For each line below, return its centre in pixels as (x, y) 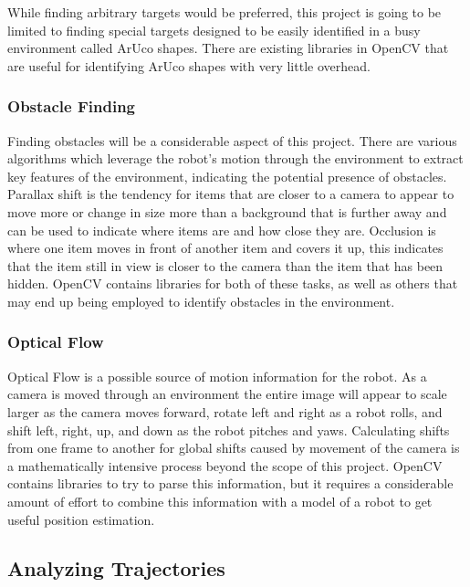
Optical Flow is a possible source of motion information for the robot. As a (217, 376)
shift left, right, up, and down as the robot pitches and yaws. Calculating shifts (229, 430)
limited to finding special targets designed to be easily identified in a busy (214, 30)
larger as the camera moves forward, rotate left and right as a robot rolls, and (225, 411)
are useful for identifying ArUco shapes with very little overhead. (189, 65)
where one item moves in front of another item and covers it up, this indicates (225, 248)
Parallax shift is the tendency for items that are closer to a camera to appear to (231, 194)
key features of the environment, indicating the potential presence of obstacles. (227, 176)
